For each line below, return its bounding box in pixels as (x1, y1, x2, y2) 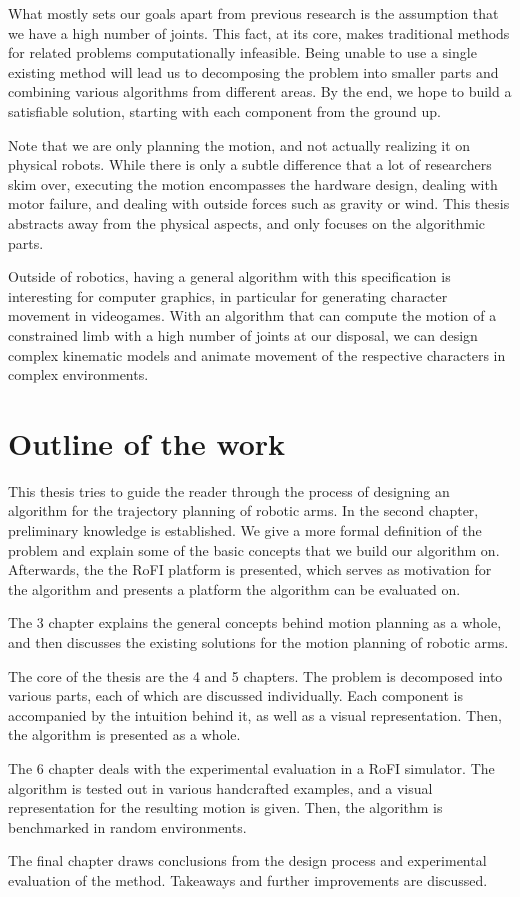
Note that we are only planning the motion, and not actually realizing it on (8, 134, 471, 155)
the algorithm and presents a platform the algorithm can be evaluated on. (8, 578, 461, 599)
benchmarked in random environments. (8, 816, 247, 837)
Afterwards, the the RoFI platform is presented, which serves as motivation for (8, 559, 492, 580)
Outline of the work (8, 422, 286, 463)
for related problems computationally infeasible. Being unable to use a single (8, 42, 477, 63)
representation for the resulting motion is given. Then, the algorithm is (8, 797, 443, 818)
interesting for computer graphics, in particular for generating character (8, 285, 448, 306)
